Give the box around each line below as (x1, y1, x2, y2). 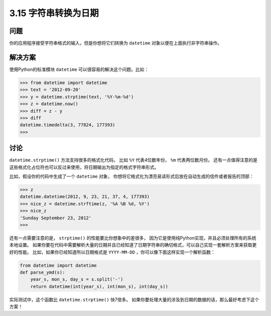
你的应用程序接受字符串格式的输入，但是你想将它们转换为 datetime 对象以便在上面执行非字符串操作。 (9, 40, 222, 46)
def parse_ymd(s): (20, 270, 65, 275)
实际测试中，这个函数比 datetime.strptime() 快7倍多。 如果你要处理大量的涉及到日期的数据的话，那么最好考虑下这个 (9, 296, 259, 302)
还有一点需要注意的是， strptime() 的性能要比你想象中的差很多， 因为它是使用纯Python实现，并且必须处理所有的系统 (9, 234, 256, 241)
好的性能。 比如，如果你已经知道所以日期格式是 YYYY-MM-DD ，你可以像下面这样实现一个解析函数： (9, 249, 216, 255)
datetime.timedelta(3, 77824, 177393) (20, 122, 115, 128)
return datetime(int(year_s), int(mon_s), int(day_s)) (30, 283, 168, 289)
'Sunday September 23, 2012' (20, 215, 92, 221)
